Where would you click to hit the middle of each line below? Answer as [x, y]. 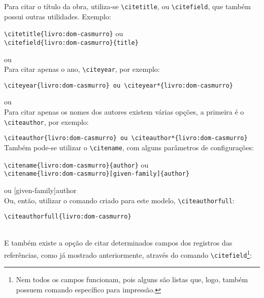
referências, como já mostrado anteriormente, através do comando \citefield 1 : [128, 254]
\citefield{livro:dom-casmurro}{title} [71, 43]
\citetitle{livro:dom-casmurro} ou [64, 33]
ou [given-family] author [40, 190]
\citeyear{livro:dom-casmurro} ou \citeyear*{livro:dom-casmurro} [119, 85]
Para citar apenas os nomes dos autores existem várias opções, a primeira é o [124, 112]
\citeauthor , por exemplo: [46, 121]
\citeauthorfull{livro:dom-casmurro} [68, 217]
